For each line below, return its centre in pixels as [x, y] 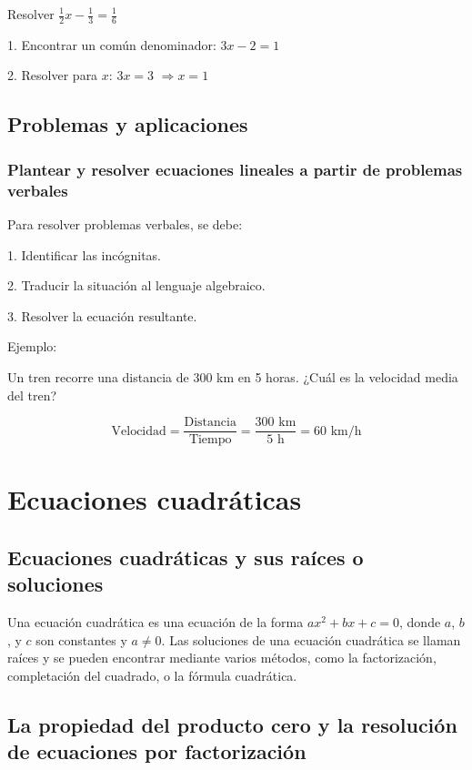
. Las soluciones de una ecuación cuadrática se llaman [311, 639]
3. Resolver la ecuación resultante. [102, 315]
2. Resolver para [53, 75]
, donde [420, 622]
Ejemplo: [32, 346]
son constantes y [81, 639]
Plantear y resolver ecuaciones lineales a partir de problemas [235, 169]
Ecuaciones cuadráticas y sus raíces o [186, 557]
